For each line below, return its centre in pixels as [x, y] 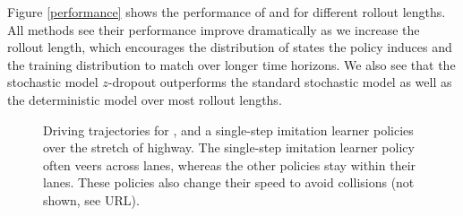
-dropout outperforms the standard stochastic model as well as [280, 82]
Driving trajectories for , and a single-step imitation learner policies [228, 130]
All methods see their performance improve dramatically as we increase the [214, 29]
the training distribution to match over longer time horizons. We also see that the [231, 64]
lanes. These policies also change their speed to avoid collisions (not [229, 182]
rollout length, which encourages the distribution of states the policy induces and [230, 47]
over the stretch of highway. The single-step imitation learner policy [229, 147]
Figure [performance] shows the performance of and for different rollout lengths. [227, 12]
